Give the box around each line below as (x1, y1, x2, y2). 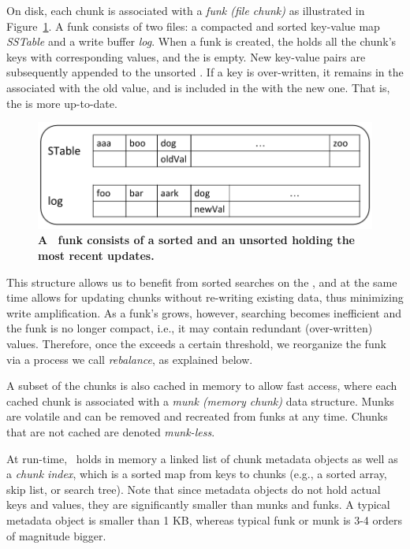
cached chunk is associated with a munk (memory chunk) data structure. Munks (6, 392, 394, 409)
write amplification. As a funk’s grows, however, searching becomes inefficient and (6, 304, 402, 321)
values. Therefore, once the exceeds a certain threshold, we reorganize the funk (6, 335, 386, 351)
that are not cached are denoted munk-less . (6, 423, 215, 440)
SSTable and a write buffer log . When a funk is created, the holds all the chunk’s (6, 33, 397, 50)
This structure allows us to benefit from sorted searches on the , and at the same (6, 273, 397, 290)
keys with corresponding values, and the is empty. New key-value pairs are (6, 48, 366, 65)
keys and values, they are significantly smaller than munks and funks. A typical (6, 496, 390, 513)
